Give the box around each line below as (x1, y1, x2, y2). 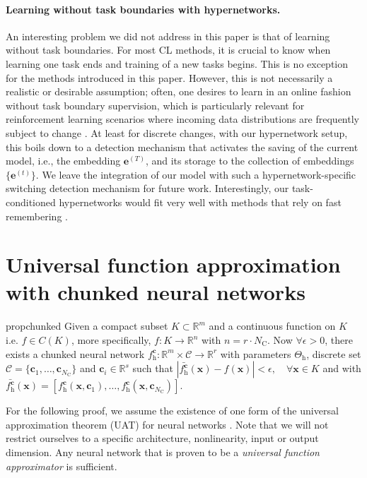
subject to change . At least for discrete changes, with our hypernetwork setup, (6, 125, 348, 140)
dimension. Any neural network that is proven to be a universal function (6, 444, 320, 459)
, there (325, 333, 353, 347)
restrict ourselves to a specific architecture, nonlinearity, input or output (6, 431, 319, 446)
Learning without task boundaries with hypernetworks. (6, 1, 281, 16)
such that (132, 361, 173, 376)
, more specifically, (71, 333, 151, 347)
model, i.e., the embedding (6, 153, 121, 168)
